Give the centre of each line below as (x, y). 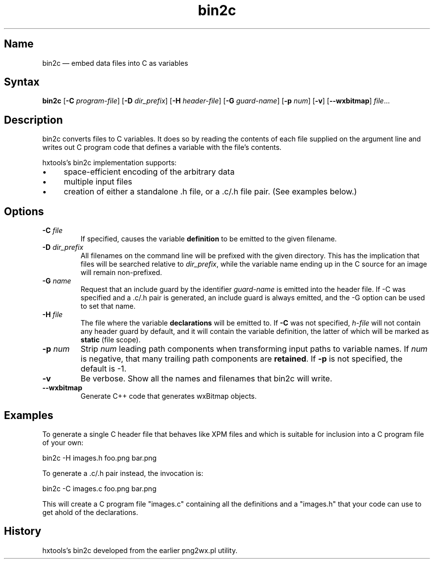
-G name (57, 281)
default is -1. (104, 369)
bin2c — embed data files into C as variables (115, 63)
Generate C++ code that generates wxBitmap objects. (168, 396)
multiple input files (98, 182)
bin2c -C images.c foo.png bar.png (99, 488)
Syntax (22, 82)
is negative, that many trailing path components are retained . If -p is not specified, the (242, 359)
